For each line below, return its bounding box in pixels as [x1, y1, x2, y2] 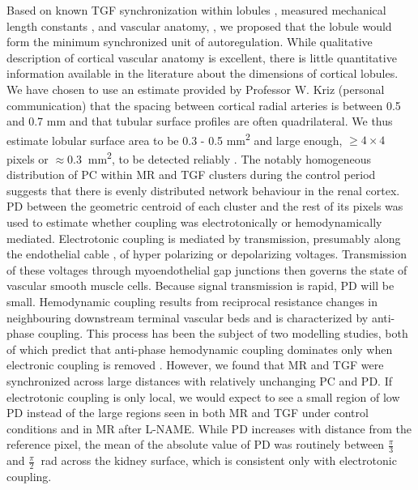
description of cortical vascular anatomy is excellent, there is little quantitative [6, 49, 397, 66]
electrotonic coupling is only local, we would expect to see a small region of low [6, 388, 400, 405]
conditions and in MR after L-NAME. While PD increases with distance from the [6, 420, 412, 437]
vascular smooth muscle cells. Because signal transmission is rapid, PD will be [6, 277, 395, 294]
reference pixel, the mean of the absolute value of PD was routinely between [6, 436, 385, 453]
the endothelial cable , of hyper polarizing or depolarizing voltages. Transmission [6, 245, 407, 262]
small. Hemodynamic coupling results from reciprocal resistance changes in [6, 293, 377, 309]
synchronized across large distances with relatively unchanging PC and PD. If [6, 372, 392, 389]
